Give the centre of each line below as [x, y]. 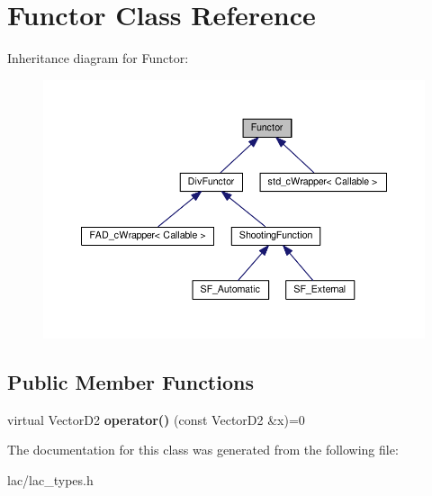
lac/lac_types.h [50, 479]
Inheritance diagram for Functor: [98, 58]
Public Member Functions [130, 381]
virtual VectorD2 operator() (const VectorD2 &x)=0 [156, 419]
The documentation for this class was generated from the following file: [203, 450]
